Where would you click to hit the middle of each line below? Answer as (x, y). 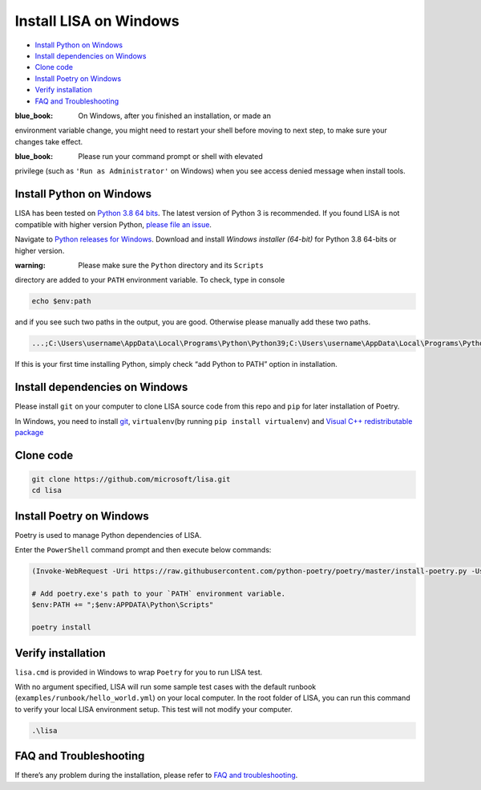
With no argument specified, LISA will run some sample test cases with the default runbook (166, 687)
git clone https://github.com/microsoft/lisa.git (131, 479)
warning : (30, 265)
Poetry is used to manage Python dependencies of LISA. (108, 535)
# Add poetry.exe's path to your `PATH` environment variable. (159, 593)
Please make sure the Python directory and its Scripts (171, 265)
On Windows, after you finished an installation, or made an (175, 116)
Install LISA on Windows (97, 21)
